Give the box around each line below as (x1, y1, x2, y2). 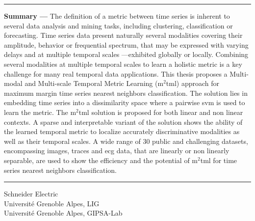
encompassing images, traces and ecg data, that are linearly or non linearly (4, 145, 229, 156)
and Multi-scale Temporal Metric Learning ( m (25, 78, 164, 88)
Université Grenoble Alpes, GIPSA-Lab (4, 208, 123, 218)
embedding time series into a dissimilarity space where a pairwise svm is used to (4, 97, 245, 108)
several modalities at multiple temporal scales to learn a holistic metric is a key (4, 58, 242, 69)
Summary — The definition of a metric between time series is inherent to (4, 11, 230, 21)
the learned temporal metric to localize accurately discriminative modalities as (4, 126, 240, 137)
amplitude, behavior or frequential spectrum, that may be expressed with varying (4, 39, 249, 50)
